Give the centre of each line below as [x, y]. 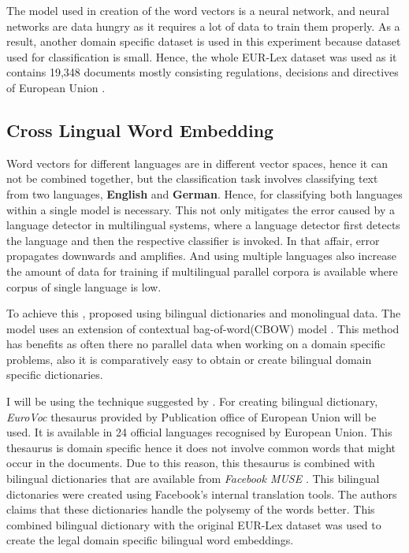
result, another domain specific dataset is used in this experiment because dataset [204, 41]
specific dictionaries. [55, 375]
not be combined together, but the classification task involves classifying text [192, 178]
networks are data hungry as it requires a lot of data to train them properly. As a [203, 26]
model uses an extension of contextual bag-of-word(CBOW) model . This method [203, 328]
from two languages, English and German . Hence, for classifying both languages [204, 193]
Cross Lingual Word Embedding [140, 130]
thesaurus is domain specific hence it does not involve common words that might [201, 447]
